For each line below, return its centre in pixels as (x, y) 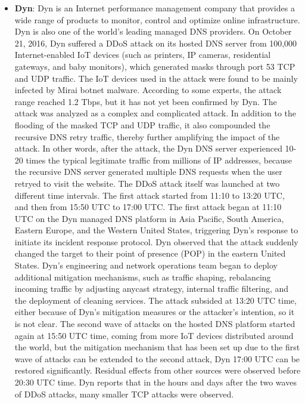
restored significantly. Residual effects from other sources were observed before (158, 370)
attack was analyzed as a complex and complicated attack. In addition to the (155, 113)
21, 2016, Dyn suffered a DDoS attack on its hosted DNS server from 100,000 (156, 43)
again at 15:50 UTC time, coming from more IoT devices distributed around (154, 335)
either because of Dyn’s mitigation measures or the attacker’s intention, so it (155, 312)
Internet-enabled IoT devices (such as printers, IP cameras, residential (143, 55)
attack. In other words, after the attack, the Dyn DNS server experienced (148, 148)
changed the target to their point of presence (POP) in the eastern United (150, 253)
